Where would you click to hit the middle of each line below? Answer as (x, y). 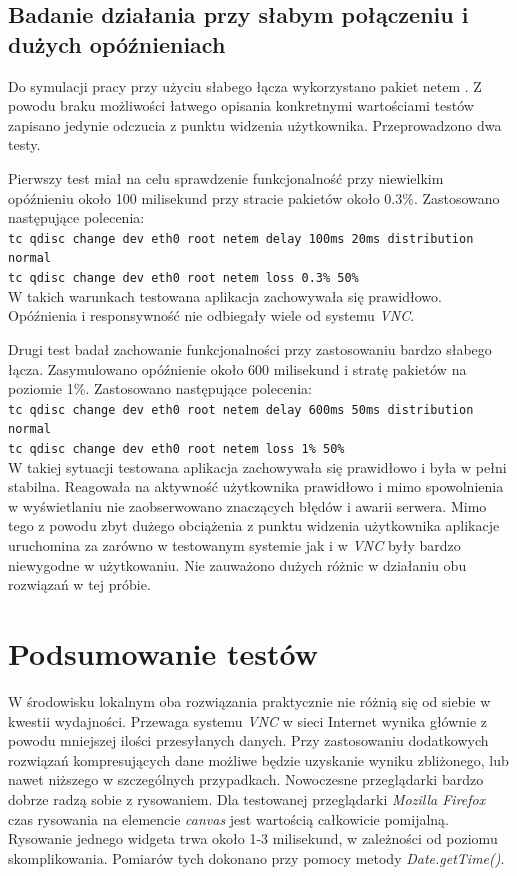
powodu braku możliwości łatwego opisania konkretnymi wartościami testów (241, 105)
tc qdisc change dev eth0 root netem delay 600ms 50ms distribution (241, 409)
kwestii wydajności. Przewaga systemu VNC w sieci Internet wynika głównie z (248, 720)
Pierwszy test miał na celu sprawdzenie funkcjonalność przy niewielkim (226, 177)
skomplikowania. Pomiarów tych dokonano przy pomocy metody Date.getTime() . (256, 857)
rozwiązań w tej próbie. (79, 584)
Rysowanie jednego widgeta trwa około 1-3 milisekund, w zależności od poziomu (253, 838)
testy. (24, 144)
